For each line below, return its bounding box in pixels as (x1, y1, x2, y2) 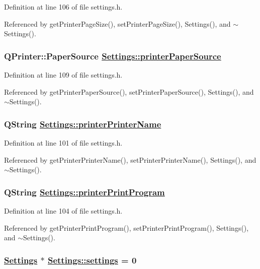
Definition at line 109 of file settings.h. (4, 70, 123, 80)
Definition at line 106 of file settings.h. (4, 2, 123, 12)
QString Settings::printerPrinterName (4, 117, 161, 130)
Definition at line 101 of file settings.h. (4, 138, 123, 148)
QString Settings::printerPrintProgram (4, 185, 165, 198)
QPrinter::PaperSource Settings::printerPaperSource (4, 49, 221, 62)
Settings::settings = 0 (47, 253, 137, 266)
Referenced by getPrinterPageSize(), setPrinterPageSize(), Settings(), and (4, 18, 231, 29)
